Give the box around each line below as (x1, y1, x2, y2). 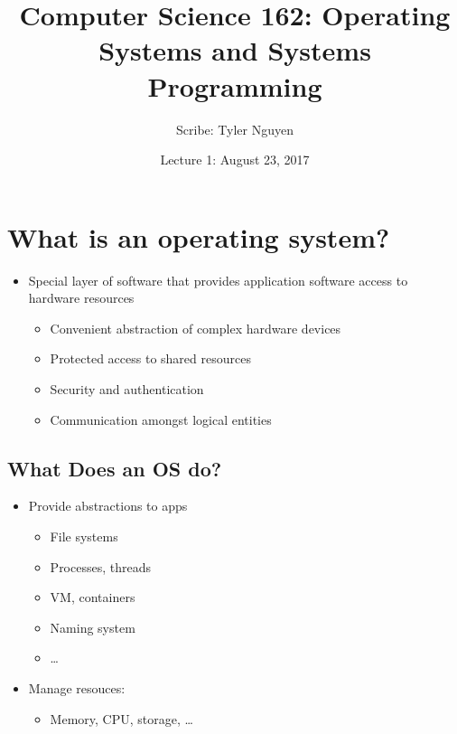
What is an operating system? (7, 218, 390, 255)
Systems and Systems (98, 32, 371, 69)
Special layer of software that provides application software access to (28, 270, 408, 289)
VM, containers (50, 588, 135, 607)
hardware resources (28, 288, 135, 307)
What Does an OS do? (7, 454, 222, 482)
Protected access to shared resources (50, 349, 251, 368)
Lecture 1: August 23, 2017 (160, 150, 310, 169)
